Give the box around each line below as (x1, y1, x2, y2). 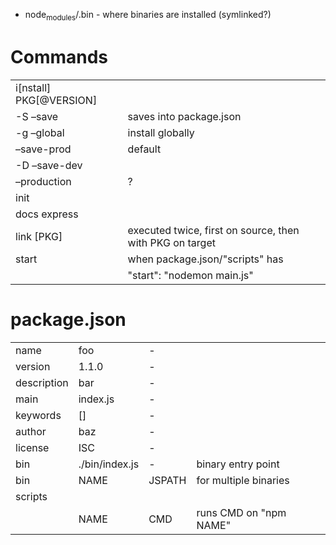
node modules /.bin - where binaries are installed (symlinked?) (24, 9, 272, 23)
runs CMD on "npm (196, 505, 287, 519)
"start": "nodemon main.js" (127, 268, 254, 282)
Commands (10, 45, 109, 68)
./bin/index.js (78, 457, 140, 471)
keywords (15, 408, 62, 422)
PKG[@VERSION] (15, 93, 98, 107)
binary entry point (196, 457, 280, 471)
